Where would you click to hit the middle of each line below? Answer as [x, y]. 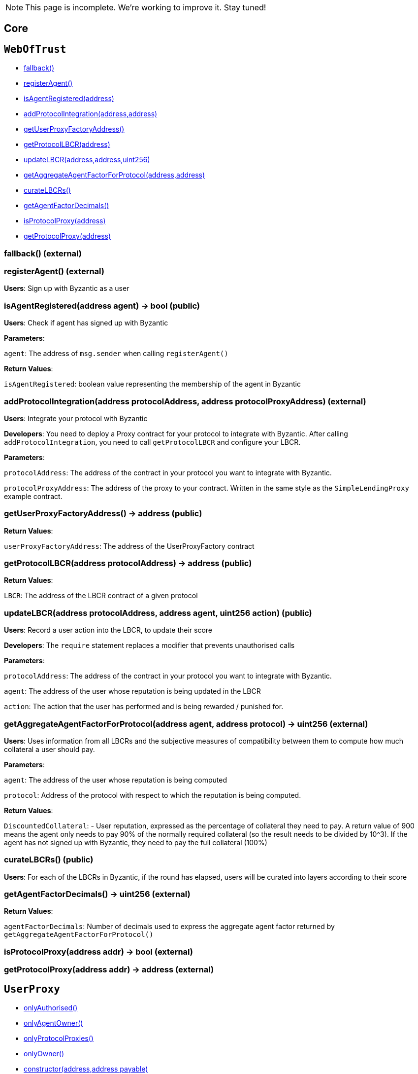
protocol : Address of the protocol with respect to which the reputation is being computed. [153, 795]
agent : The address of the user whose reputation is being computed [116, 780]
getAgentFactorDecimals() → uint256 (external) [97, 894]
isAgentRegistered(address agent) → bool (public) [102, 305]
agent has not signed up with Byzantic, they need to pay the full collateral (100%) [136, 842]
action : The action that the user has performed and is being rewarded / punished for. [144, 707]
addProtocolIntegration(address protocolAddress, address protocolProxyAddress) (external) [185, 401]
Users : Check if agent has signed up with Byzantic [86, 323]
